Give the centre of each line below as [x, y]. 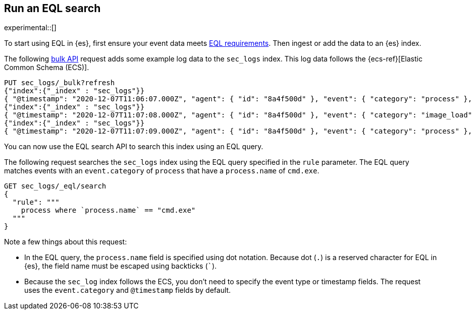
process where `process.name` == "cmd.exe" [108, 210]
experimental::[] [30, 28]
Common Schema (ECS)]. [47, 68]
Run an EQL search [52, 8]
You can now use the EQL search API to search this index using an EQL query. [134, 147]
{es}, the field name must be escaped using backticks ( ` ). [121, 266]
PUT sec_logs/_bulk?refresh [60, 83]
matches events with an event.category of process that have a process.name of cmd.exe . [162, 171]
